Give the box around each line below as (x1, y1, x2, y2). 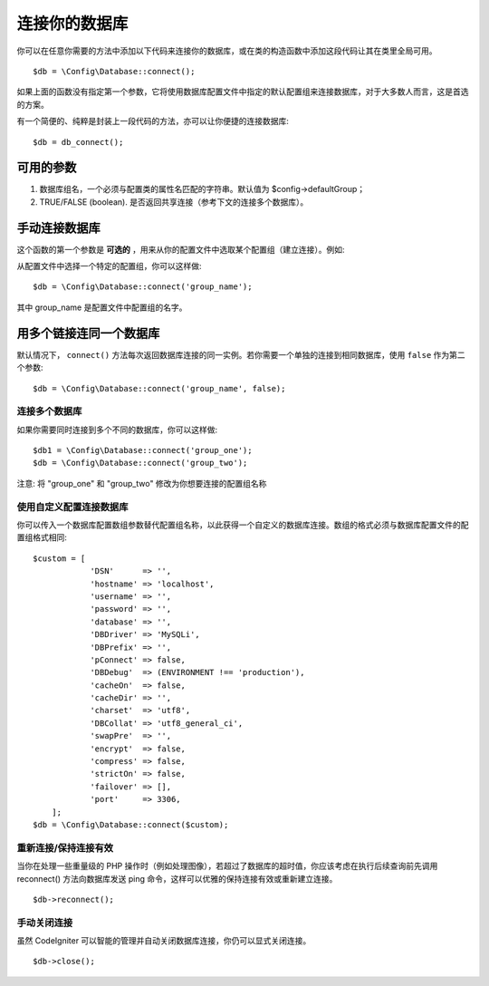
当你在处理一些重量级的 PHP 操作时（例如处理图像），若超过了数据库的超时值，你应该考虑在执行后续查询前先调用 (16, 861, 438, 872)
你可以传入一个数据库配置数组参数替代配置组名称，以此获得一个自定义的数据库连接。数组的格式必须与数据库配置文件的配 (16, 519, 469, 530)
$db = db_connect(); (33, 137, 124, 147)
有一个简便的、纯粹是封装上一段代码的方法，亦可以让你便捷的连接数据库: (16, 116, 290, 127)
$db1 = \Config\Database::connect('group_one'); (33, 445, 253, 456)
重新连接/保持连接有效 (16, 841, 113, 854)
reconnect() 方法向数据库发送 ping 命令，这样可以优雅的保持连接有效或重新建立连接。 (16, 873, 338, 884)
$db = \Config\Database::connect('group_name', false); (33, 383, 286, 393)
